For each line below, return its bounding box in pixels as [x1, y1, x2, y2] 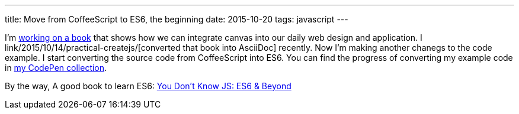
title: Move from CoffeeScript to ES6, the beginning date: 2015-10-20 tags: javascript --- [5, 14, 348, 24]
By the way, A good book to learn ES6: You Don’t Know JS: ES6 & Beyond [5, 81, 291, 91]
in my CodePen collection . [5, 63, 107, 73]
